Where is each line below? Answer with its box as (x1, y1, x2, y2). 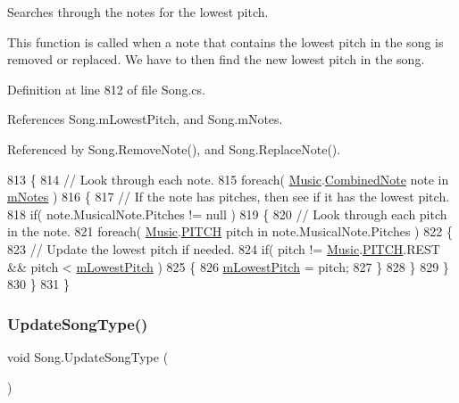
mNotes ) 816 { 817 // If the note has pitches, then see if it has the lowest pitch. (7, 187, 450, 206)
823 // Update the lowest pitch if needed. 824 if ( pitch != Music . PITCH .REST (7, 239, 440, 258)
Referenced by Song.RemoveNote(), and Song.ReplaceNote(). (7, 139, 341, 158)
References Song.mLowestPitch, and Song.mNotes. (7, 110, 283, 128)
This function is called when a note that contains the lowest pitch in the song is (7, 32, 444, 51)
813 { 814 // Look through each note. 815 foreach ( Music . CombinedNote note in (7, 169, 449, 188)
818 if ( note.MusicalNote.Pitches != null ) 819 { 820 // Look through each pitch (7, 204, 447, 223)
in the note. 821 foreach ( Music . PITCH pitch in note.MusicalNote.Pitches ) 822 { (7, 222, 453, 241)
